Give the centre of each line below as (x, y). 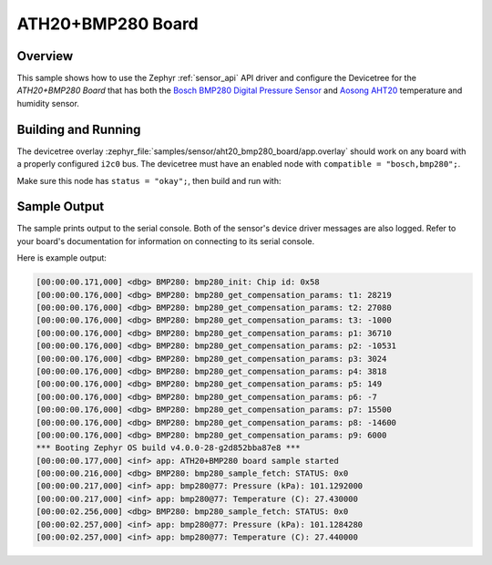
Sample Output (61, 206)
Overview (45, 56)
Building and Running (79, 129)
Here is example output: (61, 258)
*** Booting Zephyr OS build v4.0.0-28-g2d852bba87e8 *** (168, 448)
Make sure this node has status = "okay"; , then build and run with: (149, 180)
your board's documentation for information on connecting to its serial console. (165, 241)
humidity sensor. (48, 103)
